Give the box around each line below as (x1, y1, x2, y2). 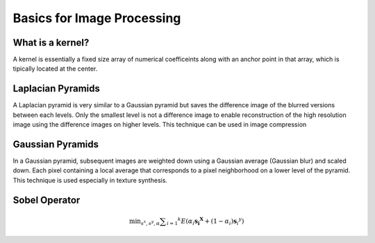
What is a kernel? (12, 37, 90, 48)
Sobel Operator (12, 194, 81, 206)
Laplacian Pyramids (12, 83, 101, 95)
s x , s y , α (140, 219, 160, 226)
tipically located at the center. (12, 64, 98, 73)
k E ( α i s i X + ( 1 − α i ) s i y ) (177, 215, 244, 226)
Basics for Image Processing (12, 10, 181, 26)
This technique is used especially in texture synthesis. (12, 176, 168, 184)
